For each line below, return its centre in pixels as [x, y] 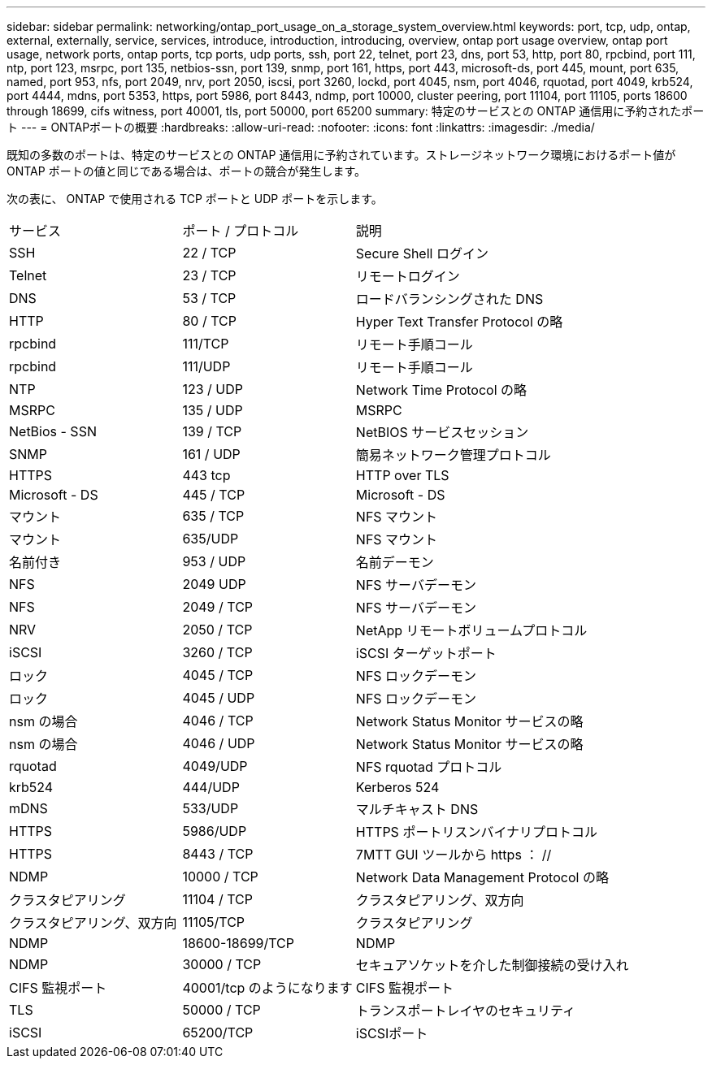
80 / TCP [209, 321]
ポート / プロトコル [241, 231]
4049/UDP [215, 766]
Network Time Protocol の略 [441, 390]
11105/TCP [214, 922]
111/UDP [206, 366]
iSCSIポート [392, 1033]
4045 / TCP [218, 675]
